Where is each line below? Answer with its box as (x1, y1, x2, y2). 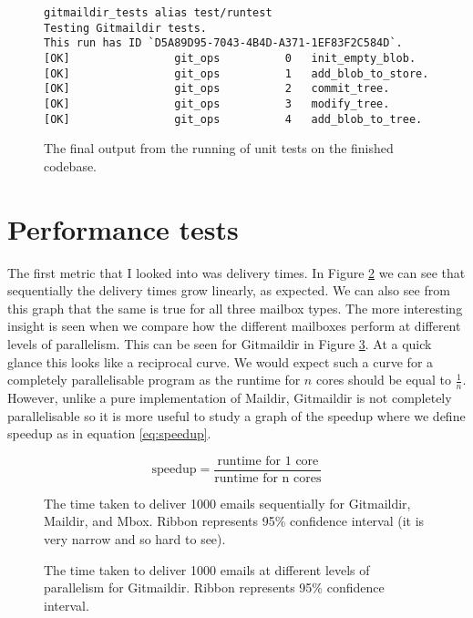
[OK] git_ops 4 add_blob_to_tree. (44, 112, 423, 126)
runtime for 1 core (217, 454, 319, 468)
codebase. (44, 156, 98, 175)
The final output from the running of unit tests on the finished (44, 139, 394, 158)
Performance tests (7, 210, 239, 247)
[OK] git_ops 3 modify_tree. (44, 97, 390, 110)
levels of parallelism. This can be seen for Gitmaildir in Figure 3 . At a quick (7, 334, 432, 353)
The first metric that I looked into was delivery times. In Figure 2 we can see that (7, 263, 466, 282)
